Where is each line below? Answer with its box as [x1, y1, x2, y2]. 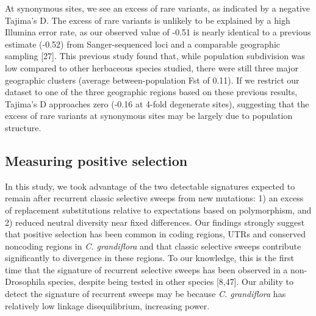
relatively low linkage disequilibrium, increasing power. [5, 299, 210, 312]
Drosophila [5, 275, 46, 288]
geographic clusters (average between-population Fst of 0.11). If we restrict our [5, 73, 300, 86]
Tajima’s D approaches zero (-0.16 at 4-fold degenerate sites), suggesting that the [5, 97, 309, 110]
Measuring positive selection [5, 151, 188, 170]
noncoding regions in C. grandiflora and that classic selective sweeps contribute [5, 239, 301, 252]
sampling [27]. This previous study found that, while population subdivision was [5, 49, 305, 62]
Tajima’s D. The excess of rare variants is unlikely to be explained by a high [5, 13, 290, 26]
